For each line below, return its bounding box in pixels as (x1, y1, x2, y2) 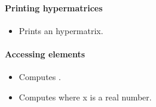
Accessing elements (5, 47, 85, 60)
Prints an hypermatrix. (19, 24, 103, 36)
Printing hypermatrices (5, 1, 103, 14)
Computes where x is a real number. (19, 90, 152, 103)
